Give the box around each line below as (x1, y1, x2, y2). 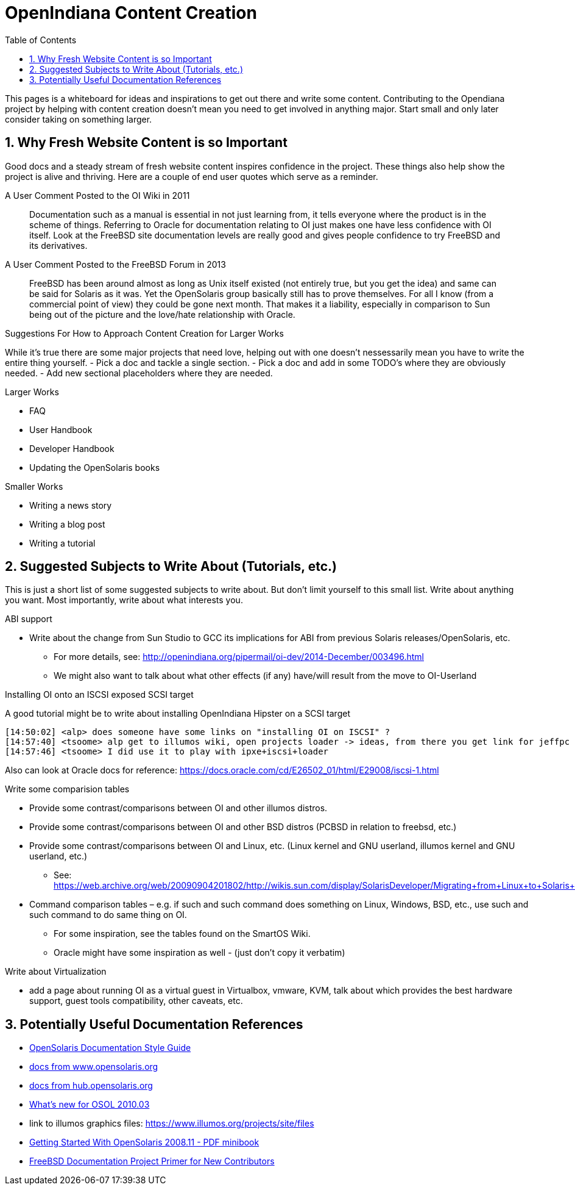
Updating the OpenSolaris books (29, 462, 160, 473)
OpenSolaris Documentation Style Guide (29, 1042, 191, 1053)
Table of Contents (5, 34, 77, 45)
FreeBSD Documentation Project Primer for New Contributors (29, 1156, 275, 1167)
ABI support (5, 614, 52, 625)
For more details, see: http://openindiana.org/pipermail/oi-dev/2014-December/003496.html (54, 651, 424, 662)
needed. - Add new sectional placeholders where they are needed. (5, 367, 273, 378)
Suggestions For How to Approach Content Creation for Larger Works (5, 328, 284, 339)
